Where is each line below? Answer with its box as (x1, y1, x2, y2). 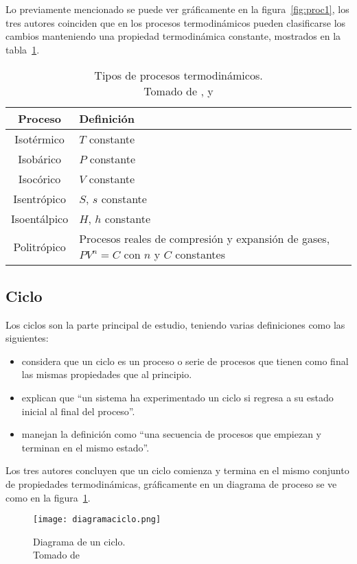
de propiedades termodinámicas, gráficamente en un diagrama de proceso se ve (5, 476, 337, 491)
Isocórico (18, 171, 61, 187)
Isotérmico (14, 131, 65, 148)
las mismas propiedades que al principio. (21, 367, 192, 381)
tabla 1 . (5, 42, 40, 56)
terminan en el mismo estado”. (21, 440, 150, 454)
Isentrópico (13, 191, 66, 207)
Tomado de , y (143, 83, 214, 99)
